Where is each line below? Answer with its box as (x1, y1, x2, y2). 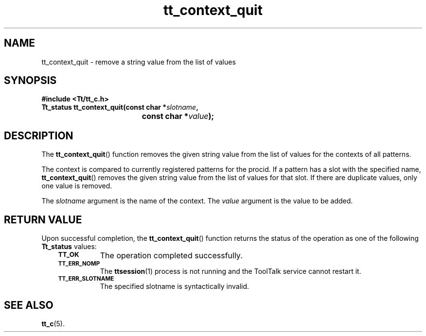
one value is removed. (41, 182, 112, 190)
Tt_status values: (41, 242, 97, 251)
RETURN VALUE (4, 213, 82, 226)
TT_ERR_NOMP (58, 260, 100, 268)
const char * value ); (142, 111, 214, 121)
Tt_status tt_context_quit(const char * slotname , (41, 103, 198, 112)
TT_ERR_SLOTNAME (58, 275, 114, 283)
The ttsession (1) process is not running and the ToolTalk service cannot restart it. (100, 267, 361, 276)
